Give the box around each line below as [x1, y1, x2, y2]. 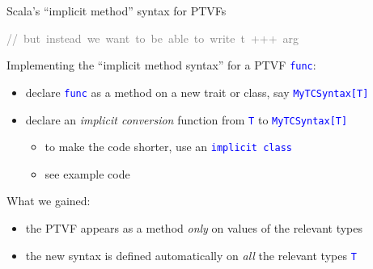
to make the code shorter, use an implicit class [45, 138, 292, 155]
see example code [45, 165, 130, 182]
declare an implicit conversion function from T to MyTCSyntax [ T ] [25, 111, 348, 128]
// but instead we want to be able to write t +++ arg [6, 29, 299, 46]
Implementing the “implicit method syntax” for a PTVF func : [6, 57, 316, 74]
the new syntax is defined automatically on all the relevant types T [25, 246, 357, 263]
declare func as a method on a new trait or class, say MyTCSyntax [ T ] [25, 83, 369, 100]
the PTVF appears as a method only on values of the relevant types [25, 220, 363, 236]
